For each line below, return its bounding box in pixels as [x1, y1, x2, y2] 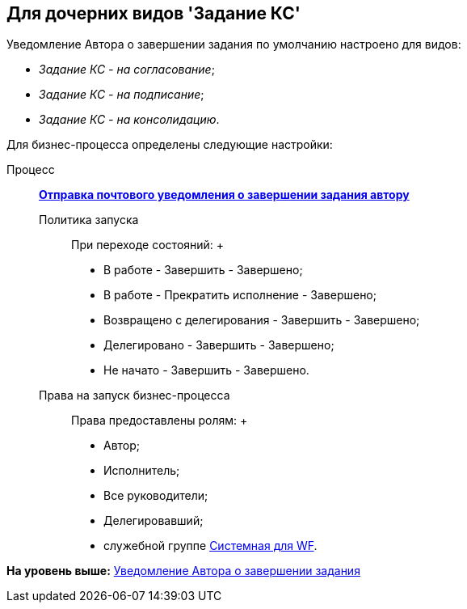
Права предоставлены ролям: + [71, 413, 248, 428]
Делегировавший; [103, 514, 204, 528]
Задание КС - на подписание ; [39, 87, 204, 102]
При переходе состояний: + [71, 238, 225, 252]
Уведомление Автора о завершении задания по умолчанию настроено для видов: [6, 37, 461, 52]
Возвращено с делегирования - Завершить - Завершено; [103, 313, 420, 328]
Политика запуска [39, 213, 139, 227]
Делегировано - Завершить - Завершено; [103, 338, 334, 353]
